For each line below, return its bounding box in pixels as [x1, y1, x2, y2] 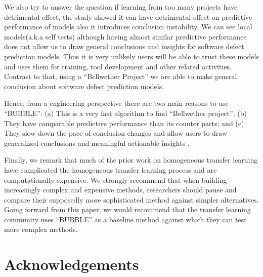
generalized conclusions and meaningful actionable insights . [4, 137, 190, 148]
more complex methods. [4, 224, 78, 234]
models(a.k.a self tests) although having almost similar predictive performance [4, 31, 247, 42]
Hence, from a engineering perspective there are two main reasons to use [4, 98, 229, 108]
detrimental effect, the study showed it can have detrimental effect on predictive [4, 11, 252, 22]
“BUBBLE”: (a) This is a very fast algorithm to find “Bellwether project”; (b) [4, 107, 247, 118]
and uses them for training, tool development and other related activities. [4, 61, 232, 71]
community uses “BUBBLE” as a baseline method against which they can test [4, 214, 247, 224]
